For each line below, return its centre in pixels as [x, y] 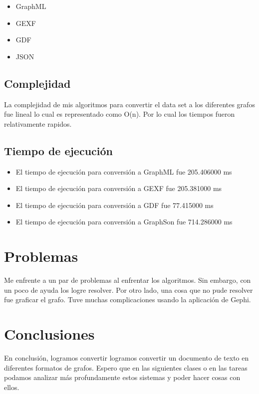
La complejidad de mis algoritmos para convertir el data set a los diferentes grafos [129, 104]
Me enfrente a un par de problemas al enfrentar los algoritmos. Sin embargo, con [128, 280]
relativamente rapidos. [38, 123]
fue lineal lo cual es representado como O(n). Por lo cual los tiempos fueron [120, 114]
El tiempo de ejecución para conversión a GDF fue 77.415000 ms [115, 205]
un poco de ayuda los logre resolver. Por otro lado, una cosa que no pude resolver [129, 290]
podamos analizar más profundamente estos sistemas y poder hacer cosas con [122, 377]
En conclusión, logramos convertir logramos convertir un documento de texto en [127, 357]
